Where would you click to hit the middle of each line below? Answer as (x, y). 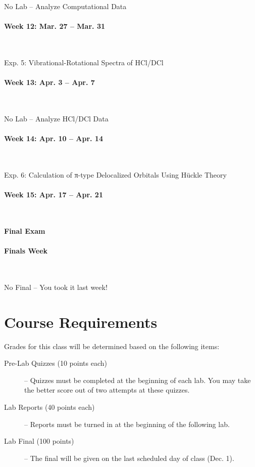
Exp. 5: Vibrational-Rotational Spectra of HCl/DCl (84, 62)
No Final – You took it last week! (56, 287)
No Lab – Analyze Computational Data (65, 6)
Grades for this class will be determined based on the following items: (112, 346)
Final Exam (25, 230)
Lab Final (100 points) (39, 441)
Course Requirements (81, 322)
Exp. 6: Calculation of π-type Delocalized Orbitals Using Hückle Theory (115, 174)
